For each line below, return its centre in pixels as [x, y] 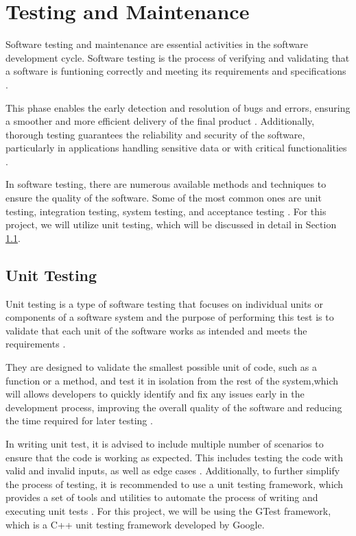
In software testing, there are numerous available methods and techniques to [166, 184]
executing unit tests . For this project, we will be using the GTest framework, [168, 510]
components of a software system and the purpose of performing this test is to [170, 317]
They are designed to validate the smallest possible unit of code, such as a [161, 367]
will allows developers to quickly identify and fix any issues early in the [155, 394]
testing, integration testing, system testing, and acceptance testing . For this [166, 211]
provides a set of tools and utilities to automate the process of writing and [162, 497]
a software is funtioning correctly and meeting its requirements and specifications [176, 71]
